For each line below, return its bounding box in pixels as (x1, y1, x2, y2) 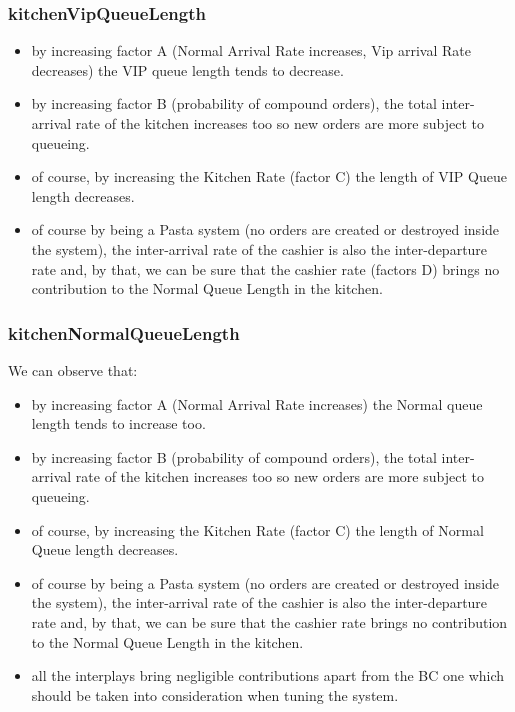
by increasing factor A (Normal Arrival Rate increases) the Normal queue (31, 393, 483, 414)
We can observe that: (8, 359, 138, 380)
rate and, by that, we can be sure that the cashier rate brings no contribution (31, 611, 508, 632)
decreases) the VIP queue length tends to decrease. (31, 59, 344, 80)
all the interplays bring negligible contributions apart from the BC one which (31, 665, 505, 686)
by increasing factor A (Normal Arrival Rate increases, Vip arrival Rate (31, 40, 471, 61)
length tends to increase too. (31, 413, 206, 434)
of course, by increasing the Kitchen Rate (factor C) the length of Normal (31, 519, 484, 540)
